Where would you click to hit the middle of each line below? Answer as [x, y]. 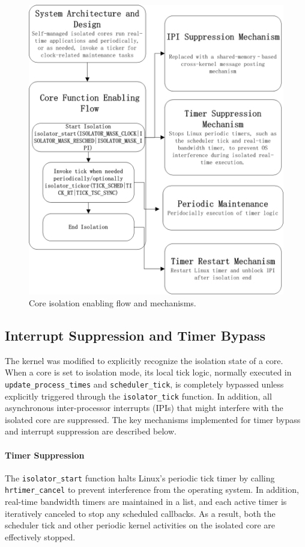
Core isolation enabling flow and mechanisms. [113, 302]
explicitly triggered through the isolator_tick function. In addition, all [138, 396]
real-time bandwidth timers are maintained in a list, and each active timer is [146, 502]
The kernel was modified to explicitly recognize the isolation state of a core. [144, 360]
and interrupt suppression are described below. [91, 431]
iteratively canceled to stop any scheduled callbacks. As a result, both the [140, 513]
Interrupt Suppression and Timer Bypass [135, 335]
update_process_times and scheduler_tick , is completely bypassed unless [144, 384]
